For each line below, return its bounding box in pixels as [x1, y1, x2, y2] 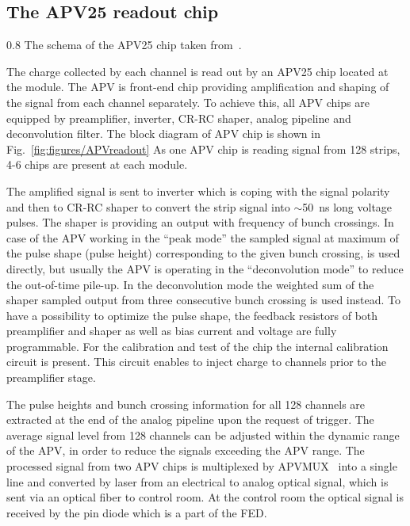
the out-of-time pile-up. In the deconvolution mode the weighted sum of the [6, 276, 374, 292]
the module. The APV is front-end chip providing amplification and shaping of [6, 78, 389, 95]
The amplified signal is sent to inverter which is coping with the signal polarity [6, 182, 390, 199]
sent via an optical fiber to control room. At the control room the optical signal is [6, 489, 404, 505]
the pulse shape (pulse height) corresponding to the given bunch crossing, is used [6, 245, 400, 261]
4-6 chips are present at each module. [6, 156, 188, 173]
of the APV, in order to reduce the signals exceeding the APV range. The [6, 442, 365, 459]
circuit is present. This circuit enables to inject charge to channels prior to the [6, 353, 386, 370]
